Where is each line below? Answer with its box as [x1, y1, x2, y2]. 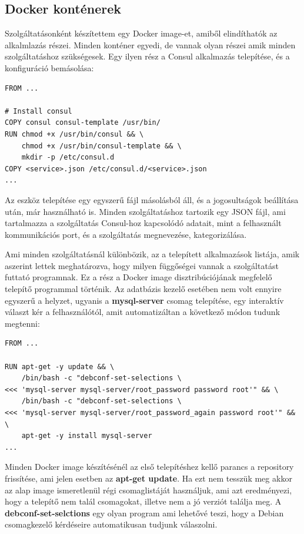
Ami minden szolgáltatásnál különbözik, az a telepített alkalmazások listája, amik [5, 248, 300, 260]
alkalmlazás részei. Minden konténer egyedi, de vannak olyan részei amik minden [5, 38, 296, 51]
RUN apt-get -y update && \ [5, 362, 115, 371]
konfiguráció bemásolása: [5, 61, 94, 74]
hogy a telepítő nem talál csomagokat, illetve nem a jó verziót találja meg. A [5, 495, 282, 508]
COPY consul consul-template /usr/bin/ [5, 118, 161, 127]
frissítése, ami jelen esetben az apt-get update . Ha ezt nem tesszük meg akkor [5, 472, 292, 484]
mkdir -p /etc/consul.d [21, 153, 115, 162]
